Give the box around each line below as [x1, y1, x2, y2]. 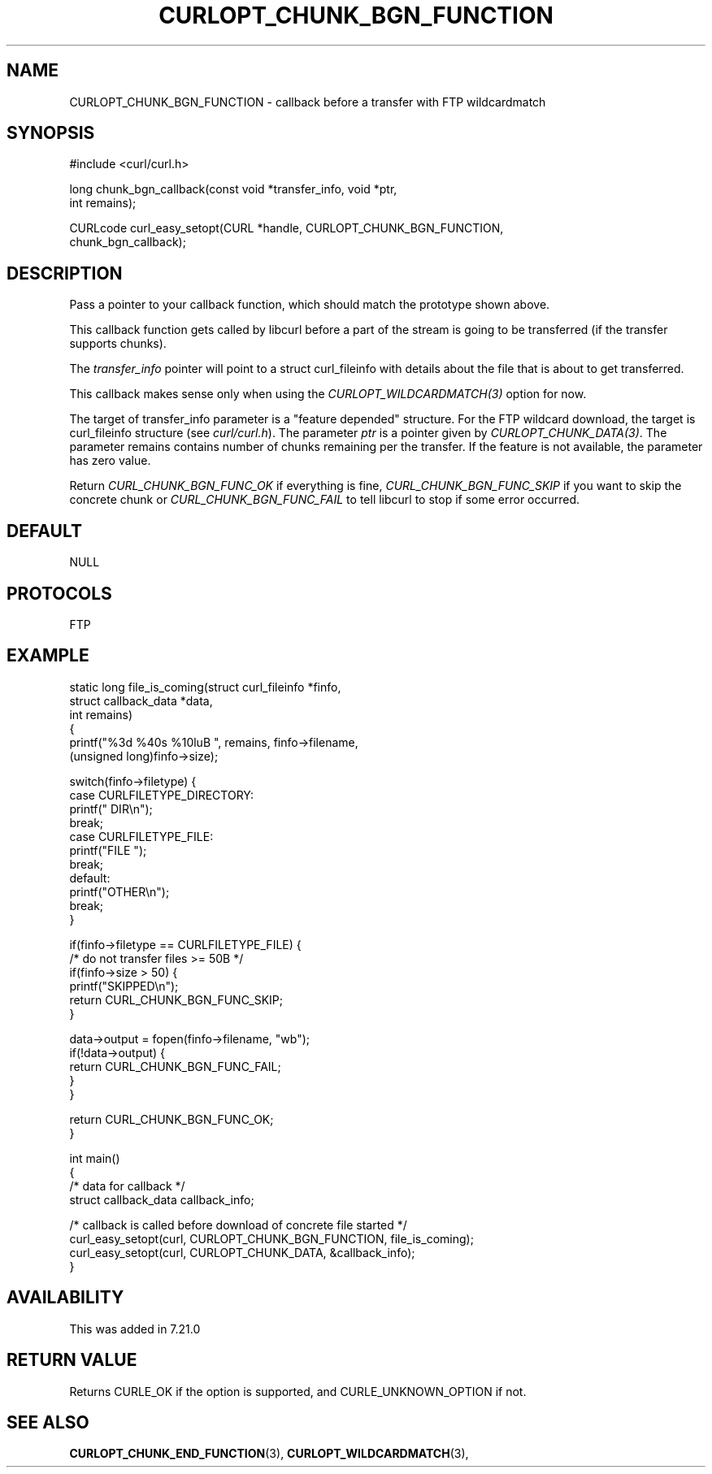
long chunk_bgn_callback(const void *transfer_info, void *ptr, [69, 182, 397, 197]
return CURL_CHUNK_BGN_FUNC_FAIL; [69, 1059, 281, 1073]
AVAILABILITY [7, 1287, 124, 1308]
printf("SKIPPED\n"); [69, 978, 179, 993]
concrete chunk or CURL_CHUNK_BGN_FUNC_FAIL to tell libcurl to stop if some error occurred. [69, 492, 580, 507]
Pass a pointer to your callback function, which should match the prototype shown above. [69, 297, 550, 312]
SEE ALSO [7, 1411, 89, 1433]
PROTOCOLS [7, 583, 112, 604]
